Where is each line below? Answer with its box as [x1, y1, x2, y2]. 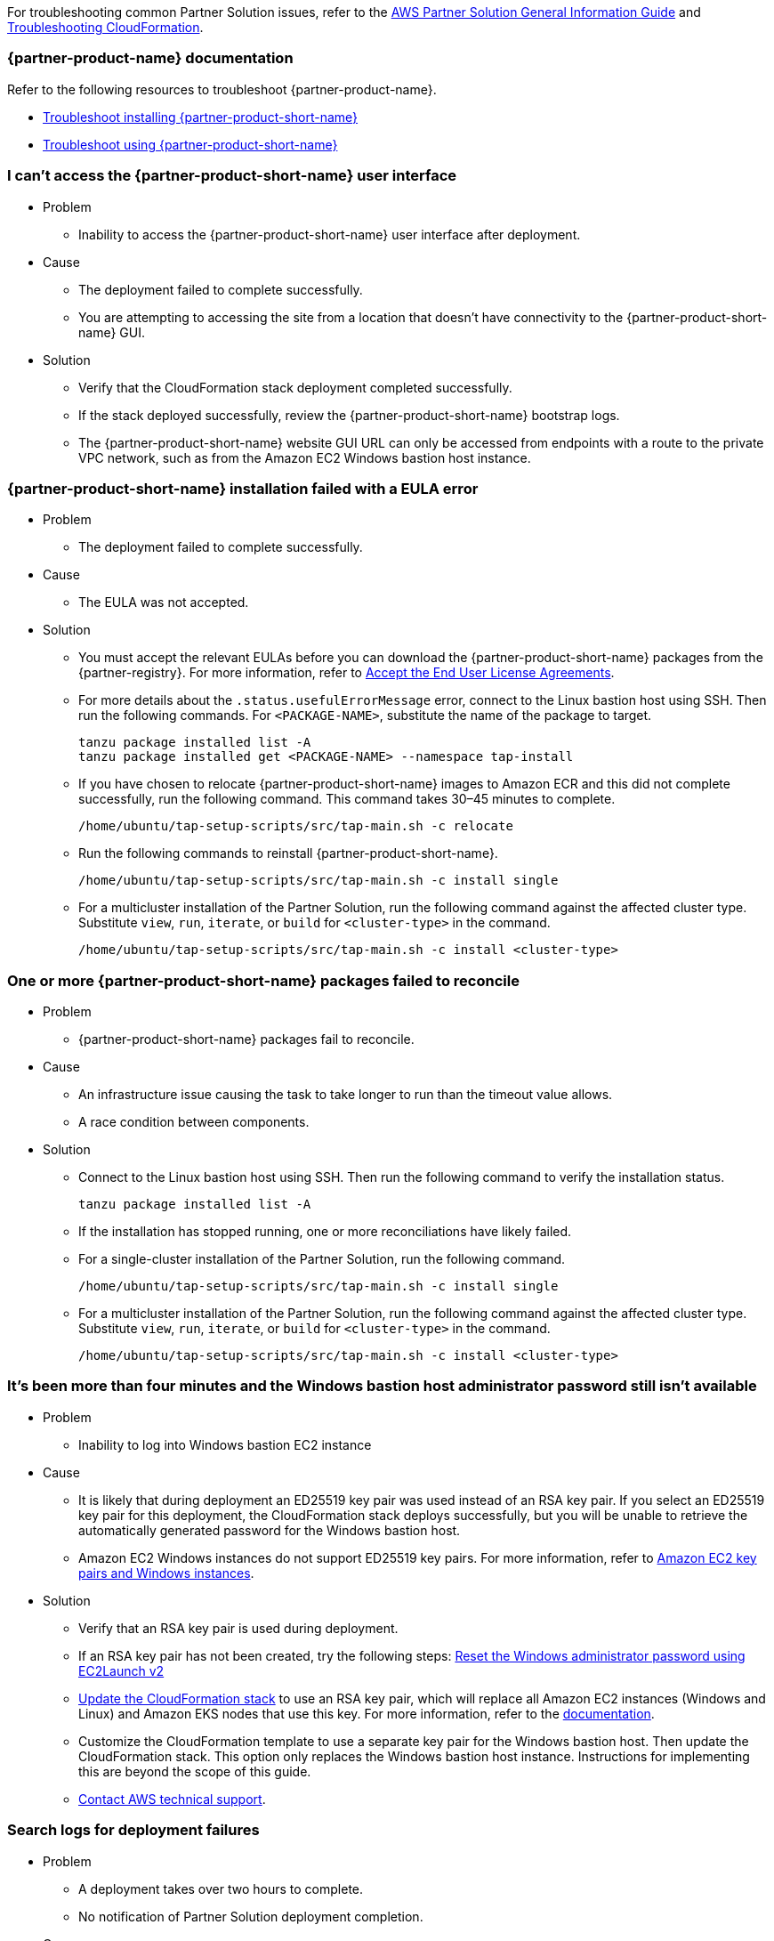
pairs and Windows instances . [78, 1565, 254, 1581]
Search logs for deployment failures [7, 1821, 260, 1840]
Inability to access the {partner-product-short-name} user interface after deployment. [78, 226, 581, 242]
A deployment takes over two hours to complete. [78, 1880, 364, 1897]
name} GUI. [78, 324, 145, 340]
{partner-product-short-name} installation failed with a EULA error [7, 479, 479, 497]
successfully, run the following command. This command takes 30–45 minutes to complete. [78, 791, 616, 807]
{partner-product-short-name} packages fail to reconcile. [78, 1031, 415, 1047]
